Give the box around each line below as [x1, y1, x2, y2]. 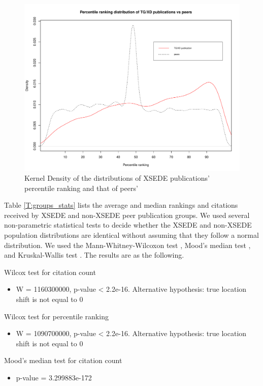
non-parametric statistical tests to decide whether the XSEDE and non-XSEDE [4, 219, 252, 230]
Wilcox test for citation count [4, 266, 96, 277]
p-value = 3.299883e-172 [16, 372, 92, 383]
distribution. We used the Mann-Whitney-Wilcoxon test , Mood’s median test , [4, 239, 251, 250]
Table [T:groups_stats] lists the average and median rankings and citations [4, 200, 238, 210]
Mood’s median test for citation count [4, 355, 122, 366]
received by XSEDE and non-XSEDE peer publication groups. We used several [4, 209, 250, 220]
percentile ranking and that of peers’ [24, 182, 138, 193]
